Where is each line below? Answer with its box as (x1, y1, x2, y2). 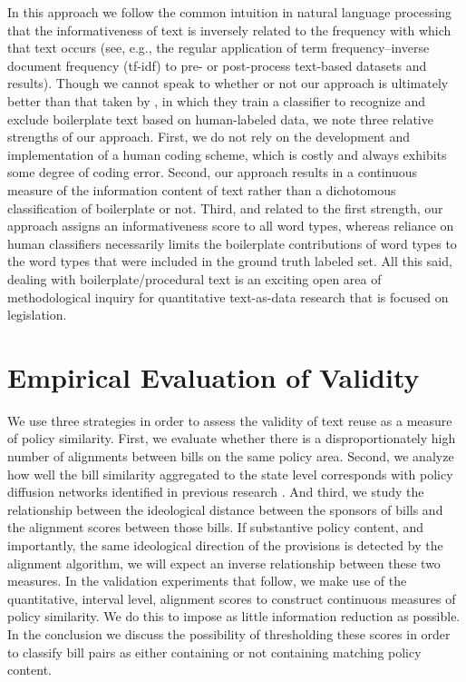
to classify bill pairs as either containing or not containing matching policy (7, 642, 422, 661)
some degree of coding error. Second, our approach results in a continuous (7, 163, 418, 182)
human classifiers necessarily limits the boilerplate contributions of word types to (7, 233, 457, 252)
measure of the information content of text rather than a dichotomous (7, 180, 396, 199)
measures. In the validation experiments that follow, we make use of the (7, 571, 407, 590)
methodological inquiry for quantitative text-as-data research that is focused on (7, 287, 449, 306)
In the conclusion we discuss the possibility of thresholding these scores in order (7, 624, 451, 643)
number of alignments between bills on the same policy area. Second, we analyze (7, 447, 454, 465)
